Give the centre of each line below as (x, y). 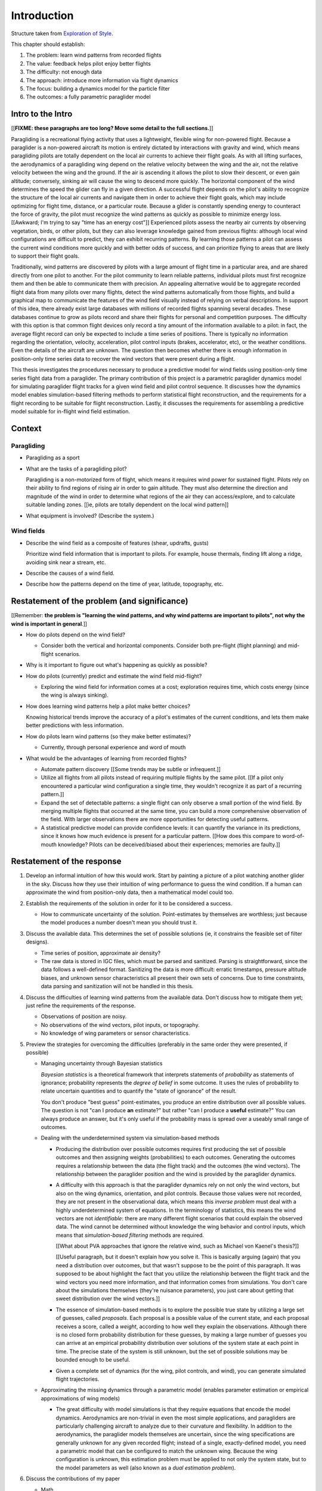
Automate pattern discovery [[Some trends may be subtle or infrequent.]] (131, 769)
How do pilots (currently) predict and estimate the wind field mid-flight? (114, 676)
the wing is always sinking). (75, 695)
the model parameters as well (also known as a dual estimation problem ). (146, 1468)
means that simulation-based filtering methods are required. (130, 1235)
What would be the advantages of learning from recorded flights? (106, 758)
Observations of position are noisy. (84, 1016)
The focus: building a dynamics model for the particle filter (98, 88)
